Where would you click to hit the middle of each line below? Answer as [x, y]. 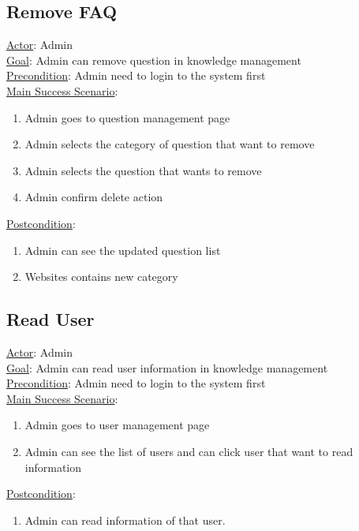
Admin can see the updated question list [123, 250]
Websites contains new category [101, 277]
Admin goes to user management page [117, 425]
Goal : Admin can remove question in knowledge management [154, 60]
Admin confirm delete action [94, 197]
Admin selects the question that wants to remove [143, 170]
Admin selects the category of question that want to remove [170, 144]
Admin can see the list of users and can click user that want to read [189, 451]
